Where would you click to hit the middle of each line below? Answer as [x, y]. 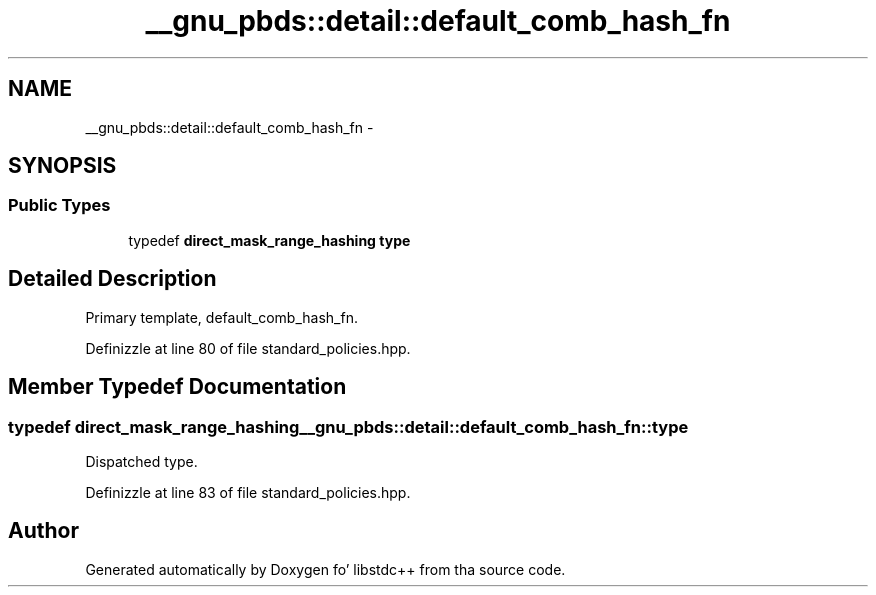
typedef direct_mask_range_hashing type [269, 240]
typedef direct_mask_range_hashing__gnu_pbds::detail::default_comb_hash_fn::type [348, 426]
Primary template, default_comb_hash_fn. [221, 317]
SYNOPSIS [62, 166]
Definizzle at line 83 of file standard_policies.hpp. [248, 492]
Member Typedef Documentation [177, 387]
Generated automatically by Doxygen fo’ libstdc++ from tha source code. [325, 569]
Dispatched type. [141, 461]
